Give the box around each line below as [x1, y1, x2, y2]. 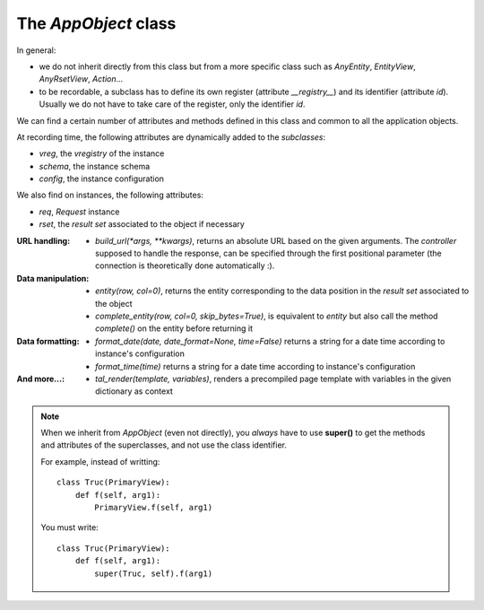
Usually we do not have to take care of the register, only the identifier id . [39, 99, 306, 109]
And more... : [16, 373, 65, 384]
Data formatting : [16, 335, 80, 346]
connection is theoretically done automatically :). [95, 260, 275, 271]
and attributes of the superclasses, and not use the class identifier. [40, 440, 287, 450]
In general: [16, 45, 56, 56]
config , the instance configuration [39, 173, 165, 184]
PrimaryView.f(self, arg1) [94, 502, 213, 513]
